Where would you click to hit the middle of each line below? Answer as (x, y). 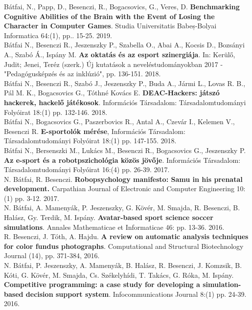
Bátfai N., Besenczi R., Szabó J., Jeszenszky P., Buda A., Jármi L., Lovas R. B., (125, 83)
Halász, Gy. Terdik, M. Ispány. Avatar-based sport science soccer (109, 217)
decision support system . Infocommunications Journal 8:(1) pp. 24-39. (136, 294)
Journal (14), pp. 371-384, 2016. (52, 255)
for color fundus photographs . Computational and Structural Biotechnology (124, 246)
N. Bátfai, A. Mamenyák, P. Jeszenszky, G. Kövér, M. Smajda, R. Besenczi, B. (122, 208)
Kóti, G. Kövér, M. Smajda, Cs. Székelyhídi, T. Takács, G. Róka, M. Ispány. (119, 275)
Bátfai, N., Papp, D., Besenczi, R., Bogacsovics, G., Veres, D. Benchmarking (122, 6)
